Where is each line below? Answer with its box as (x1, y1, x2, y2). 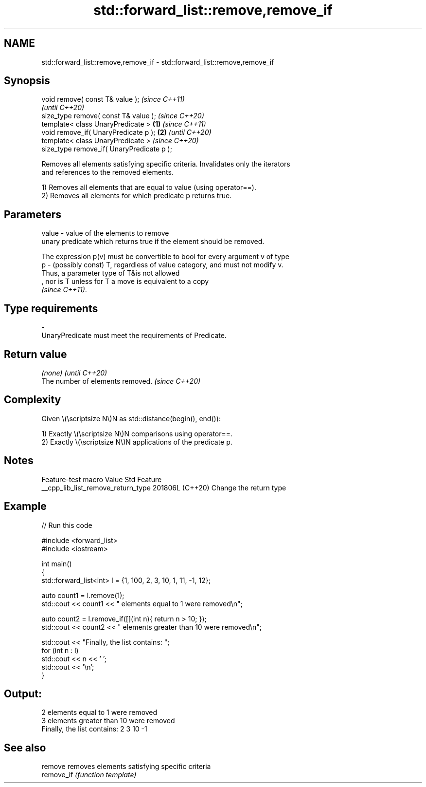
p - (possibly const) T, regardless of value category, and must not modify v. (41, 261, 284, 269)
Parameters (4, 208, 61, 221)
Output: (4, 687, 42, 700)
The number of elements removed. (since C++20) (41, 376, 201, 385)
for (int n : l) (41, 646, 79, 655)
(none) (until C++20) (41, 368, 107, 377)
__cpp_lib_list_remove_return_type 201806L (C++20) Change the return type (41, 483, 286, 492)
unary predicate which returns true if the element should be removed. (41, 237, 265, 246)
